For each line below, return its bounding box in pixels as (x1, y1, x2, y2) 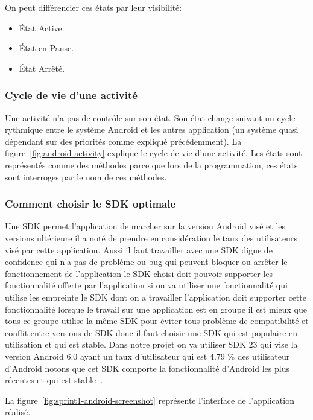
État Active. (19, 21, 65, 34)
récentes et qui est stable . (5, 374, 103, 386)
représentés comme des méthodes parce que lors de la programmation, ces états (5, 158, 298, 171)
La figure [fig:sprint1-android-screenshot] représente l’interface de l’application (5, 393, 294, 406)
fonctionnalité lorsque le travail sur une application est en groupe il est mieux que (5, 302, 307, 315)
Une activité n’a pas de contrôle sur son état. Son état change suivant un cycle (5, 111, 296, 124)
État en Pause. (19, 42, 74, 54)
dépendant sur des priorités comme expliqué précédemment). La (5, 135, 242, 147)
